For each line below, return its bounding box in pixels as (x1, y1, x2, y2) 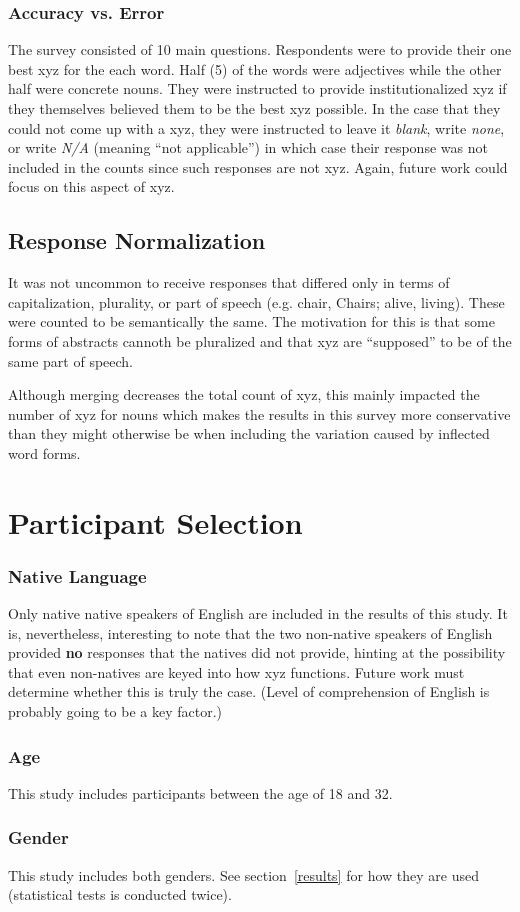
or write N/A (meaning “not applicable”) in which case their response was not (8, 137, 488, 158)
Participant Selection (8, 501, 303, 542)
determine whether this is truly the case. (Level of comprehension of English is (8, 681, 490, 702)
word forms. (8, 442, 81, 463)
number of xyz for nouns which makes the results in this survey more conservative (8, 403, 511, 424)
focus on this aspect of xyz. (8, 176, 175, 197)
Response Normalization (8, 225, 266, 256)
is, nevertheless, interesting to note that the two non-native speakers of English (8, 622, 493, 643)
